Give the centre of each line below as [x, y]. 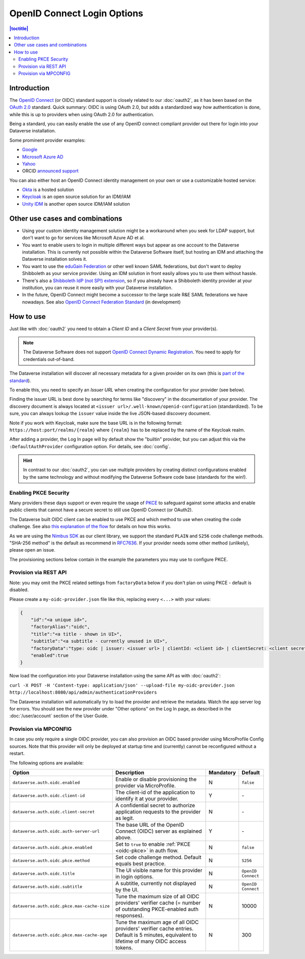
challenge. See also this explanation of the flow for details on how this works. [90, 527]
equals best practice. [141, 864]
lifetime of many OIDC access [151, 941]
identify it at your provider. [147, 799]
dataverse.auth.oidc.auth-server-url [56, 831]
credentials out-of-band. [49, 359]
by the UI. [127, 890]
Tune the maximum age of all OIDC [157, 922]
